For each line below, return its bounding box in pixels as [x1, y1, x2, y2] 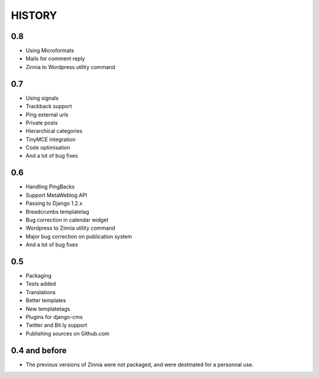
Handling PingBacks [25, 183, 75, 190]
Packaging [25, 272, 52, 279]
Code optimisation [25, 144, 70, 151]
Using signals [25, 94, 59, 102]
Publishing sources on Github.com [25, 330, 109, 337]
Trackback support [25, 103, 72, 110]
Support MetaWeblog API [25, 191, 87, 198]
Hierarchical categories [25, 128, 83, 135]
